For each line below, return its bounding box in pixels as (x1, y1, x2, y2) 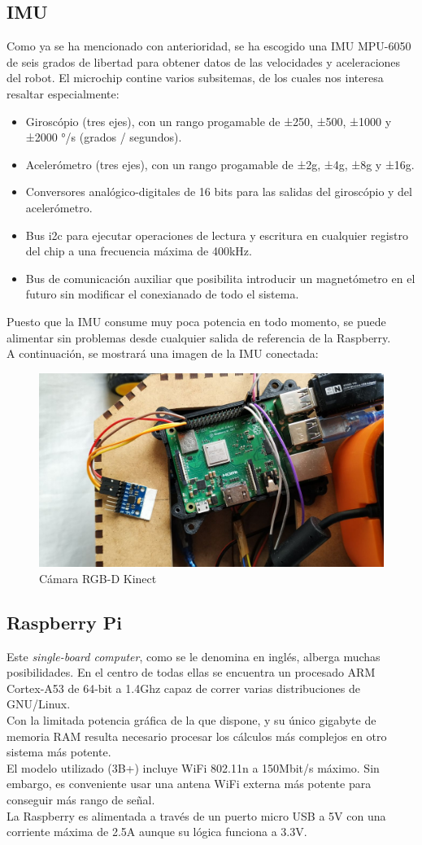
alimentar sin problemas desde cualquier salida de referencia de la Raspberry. (7, 329, 391, 346)
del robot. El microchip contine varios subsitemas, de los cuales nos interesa (7, 69, 384, 86)
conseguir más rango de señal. (7, 791, 155, 808)
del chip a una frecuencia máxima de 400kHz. (25, 242, 252, 259)
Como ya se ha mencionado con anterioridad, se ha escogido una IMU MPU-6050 (7, 37, 411, 54)
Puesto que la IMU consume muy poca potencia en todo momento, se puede (7, 312, 386, 329)
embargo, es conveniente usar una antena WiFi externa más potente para (7, 775, 372, 792)
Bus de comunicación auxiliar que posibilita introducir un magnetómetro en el (25, 269, 415, 286)
